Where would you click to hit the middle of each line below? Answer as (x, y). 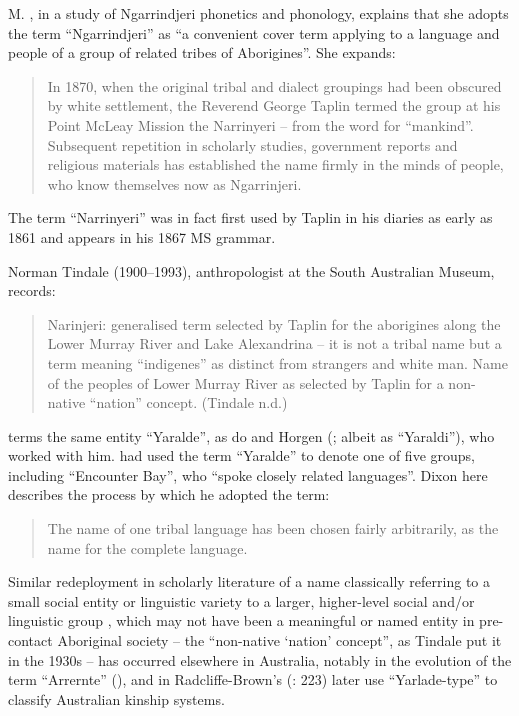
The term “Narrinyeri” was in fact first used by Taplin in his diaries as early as (250, 217)
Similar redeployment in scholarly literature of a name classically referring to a (249, 581)
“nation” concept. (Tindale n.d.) (188, 402)
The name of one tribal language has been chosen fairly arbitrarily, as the (273, 528)
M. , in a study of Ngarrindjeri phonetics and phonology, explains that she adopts (258, 13)
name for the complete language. (147, 547)
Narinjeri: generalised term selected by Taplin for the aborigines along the (274, 323)
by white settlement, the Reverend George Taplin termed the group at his (274, 105)
